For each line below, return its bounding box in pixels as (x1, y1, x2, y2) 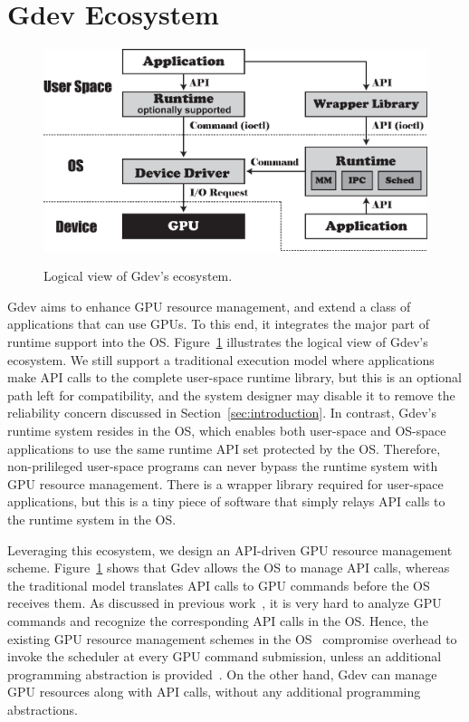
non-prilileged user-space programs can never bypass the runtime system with (7, 457, 438, 476)
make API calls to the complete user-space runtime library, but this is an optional (7, 368, 462, 387)
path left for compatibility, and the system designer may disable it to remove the (7, 385, 455, 404)
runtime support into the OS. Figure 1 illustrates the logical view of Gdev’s (7, 332, 428, 351)
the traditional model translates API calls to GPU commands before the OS (7, 575, 430, 594)
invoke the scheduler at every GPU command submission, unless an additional (7, 647, 442, 666)
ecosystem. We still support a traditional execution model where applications (7, 350, 435, 369)
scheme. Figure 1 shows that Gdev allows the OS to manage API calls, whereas (7, 558, 450, 577)
